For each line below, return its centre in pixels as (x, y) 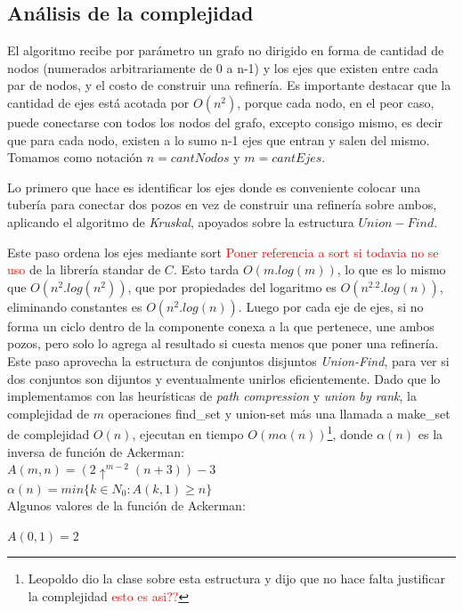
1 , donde (350, 432)
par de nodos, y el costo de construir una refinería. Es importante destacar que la (229, 85)
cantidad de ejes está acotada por (98, 102)
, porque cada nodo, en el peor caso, (336, 102)
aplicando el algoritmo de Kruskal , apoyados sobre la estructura (181, 221)
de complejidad (49, 433)
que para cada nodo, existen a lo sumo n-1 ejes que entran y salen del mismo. (219, 139)
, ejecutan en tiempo (188, 433)
